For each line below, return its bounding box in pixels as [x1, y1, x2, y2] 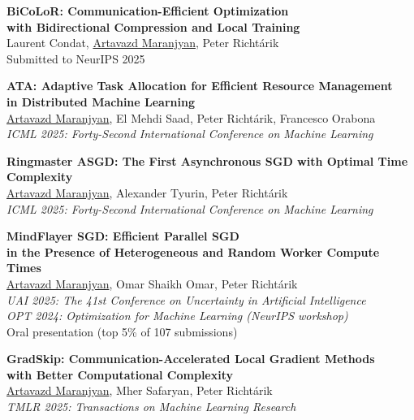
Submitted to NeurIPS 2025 [6, 50, 145, 67]
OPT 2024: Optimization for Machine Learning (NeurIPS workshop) [6, 307, 348, 324]
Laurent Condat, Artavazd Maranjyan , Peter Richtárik [6, 34, 279, 51]
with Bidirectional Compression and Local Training [6, 18, 300, 35]
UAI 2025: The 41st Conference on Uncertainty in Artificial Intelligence [6, 291, 366, 308]
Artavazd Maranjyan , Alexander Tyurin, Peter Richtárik [6, 184, 288, 201]
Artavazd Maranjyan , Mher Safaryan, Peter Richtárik [6, 382, 273, 399]
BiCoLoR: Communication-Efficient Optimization [6, 2, 289, 19]
